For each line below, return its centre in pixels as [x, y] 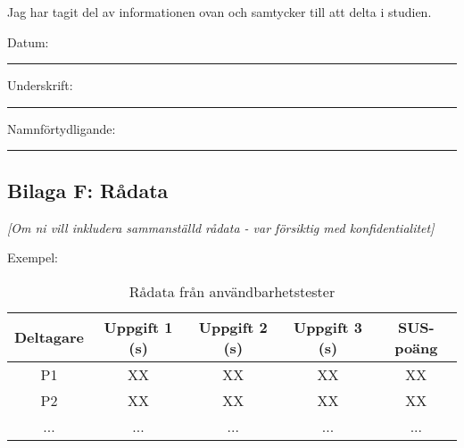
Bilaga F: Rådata [88, 190]
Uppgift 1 [138, 327]
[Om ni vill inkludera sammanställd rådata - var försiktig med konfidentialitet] [221, 227]
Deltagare [49, 337]
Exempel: [33, 257]
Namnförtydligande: [62, 128]
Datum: [28, 41]
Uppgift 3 [327, 327]
